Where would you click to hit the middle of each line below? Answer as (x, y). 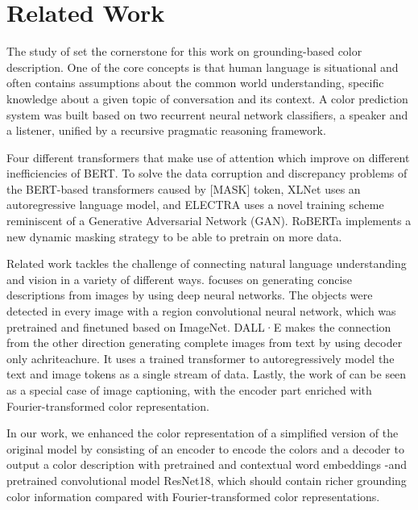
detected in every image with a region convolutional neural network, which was (201, 311)
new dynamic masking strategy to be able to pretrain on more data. (174, 236)
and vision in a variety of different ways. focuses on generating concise (180, 279)
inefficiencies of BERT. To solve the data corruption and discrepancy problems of (207, 173)
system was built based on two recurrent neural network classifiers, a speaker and (207, 114)
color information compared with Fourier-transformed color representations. (193, 496)
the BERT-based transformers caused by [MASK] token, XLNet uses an (184, 188)
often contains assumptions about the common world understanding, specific (195, 83)
